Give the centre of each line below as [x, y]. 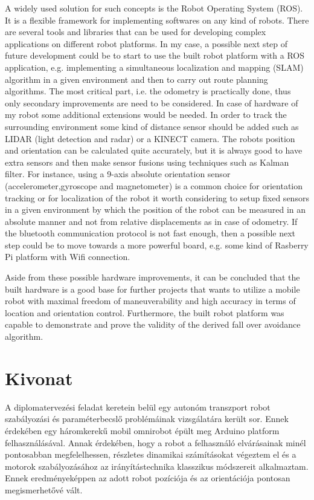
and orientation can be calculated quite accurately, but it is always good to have [154, 150]
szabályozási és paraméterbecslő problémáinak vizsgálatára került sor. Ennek [147, 419]
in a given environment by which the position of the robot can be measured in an [155, 209]
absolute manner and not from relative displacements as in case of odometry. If [151, 221]
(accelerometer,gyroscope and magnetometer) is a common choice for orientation [154, 185]
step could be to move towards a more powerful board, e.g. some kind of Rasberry [157, 245]
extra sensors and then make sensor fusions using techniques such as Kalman [147, 162]
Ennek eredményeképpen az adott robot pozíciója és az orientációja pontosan [148, 478]
